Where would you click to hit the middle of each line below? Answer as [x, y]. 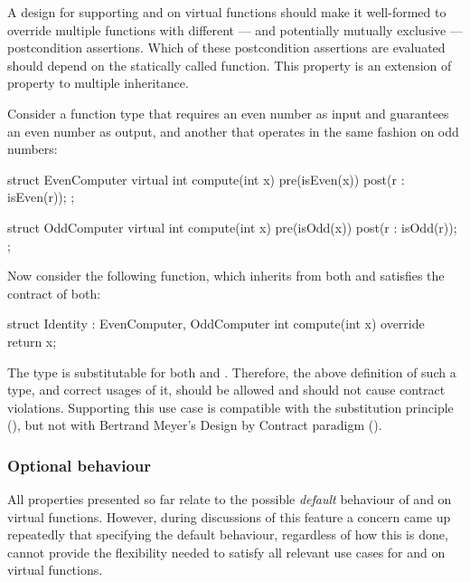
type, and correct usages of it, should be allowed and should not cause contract [226, 390]
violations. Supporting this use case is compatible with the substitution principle [230, 407]
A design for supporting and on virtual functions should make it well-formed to [227, 12]
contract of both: [54, 293]
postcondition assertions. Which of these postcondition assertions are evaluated [226, 48]
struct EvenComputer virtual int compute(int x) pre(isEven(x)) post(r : [206, 179]
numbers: [33, 149]
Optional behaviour [80, 465]
